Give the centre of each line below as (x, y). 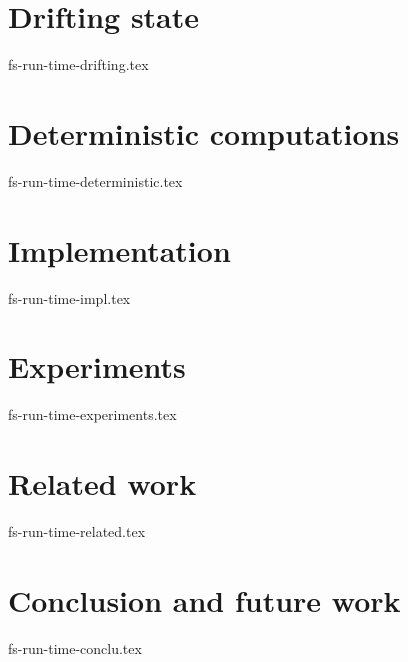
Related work (102, 483)
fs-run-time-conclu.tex (75, 647)
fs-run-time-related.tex (77, 531)
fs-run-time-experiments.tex (92, 414)
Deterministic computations (204, 132)
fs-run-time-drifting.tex (78, 64)
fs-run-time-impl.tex (69, 297)
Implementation (119, 249)
